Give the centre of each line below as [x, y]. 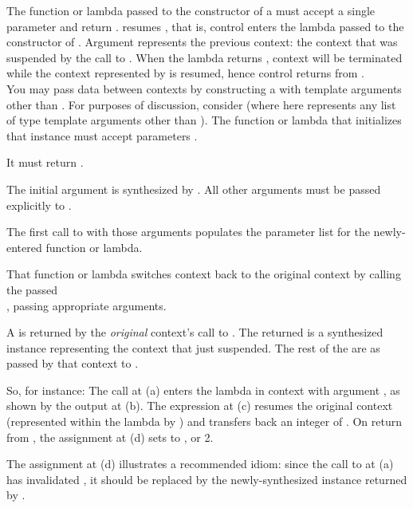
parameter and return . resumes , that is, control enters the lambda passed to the [205, 26]
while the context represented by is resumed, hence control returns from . [185, 73]
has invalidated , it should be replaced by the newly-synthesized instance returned [207, 479]
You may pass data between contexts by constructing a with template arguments [204, 88]
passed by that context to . [73, 363]
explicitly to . [39, 205]
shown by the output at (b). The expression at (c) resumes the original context [200, 406]
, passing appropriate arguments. [87, 305]
